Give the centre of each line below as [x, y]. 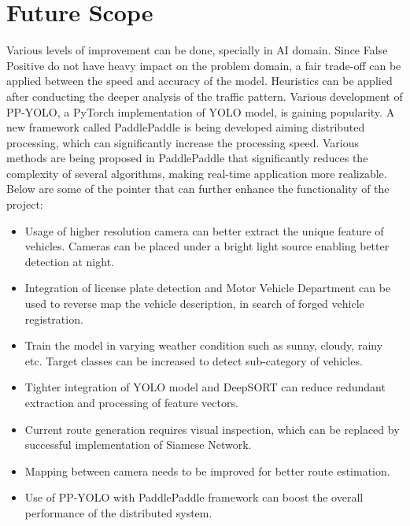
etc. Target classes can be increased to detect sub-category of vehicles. [194, 360]
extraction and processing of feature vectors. [131, 402]
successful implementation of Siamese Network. [138, 445]
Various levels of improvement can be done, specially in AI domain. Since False [197, 50]
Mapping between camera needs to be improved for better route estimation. [207, 470]
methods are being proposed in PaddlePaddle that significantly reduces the [187, 158]
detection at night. [69, 261]
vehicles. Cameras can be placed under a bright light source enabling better [207, 246]
